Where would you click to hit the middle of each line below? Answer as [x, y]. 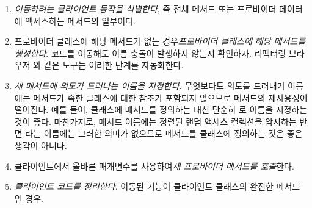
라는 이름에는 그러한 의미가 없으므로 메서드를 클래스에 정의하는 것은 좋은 [164, 133]
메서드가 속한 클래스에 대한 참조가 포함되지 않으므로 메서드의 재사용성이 [170, 97]
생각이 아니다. [41, 145]
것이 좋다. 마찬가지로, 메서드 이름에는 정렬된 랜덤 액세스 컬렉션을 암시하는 [155, 121]
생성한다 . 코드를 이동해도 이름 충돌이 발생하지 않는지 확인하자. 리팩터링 [150, 53]
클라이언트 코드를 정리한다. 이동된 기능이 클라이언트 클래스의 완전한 [144, 186]
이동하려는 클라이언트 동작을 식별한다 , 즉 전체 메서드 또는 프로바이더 [145, 9]
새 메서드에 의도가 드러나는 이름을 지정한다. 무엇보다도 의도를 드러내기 [150, 85]
